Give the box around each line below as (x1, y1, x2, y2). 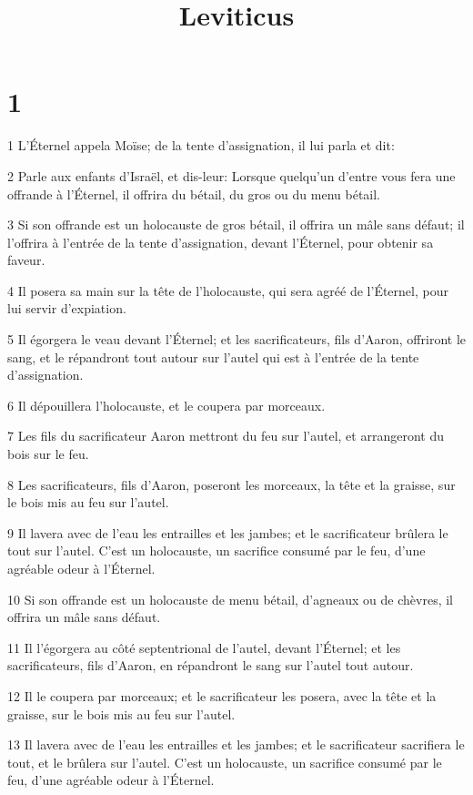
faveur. (7, 250, 45, 270)
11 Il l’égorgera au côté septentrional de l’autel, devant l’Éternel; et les (7, 637, 401, 657)
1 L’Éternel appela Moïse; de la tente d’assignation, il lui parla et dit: (7, 136, 395, 155)
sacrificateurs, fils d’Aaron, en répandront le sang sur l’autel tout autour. (7, 656, 414, 675)
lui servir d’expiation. (7, 299, 126, 318)
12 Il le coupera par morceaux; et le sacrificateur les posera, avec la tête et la (7, 686, 437, 705)
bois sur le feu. (7, 444, 89, 464)
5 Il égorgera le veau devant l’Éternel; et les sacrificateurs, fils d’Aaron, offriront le (7, 330, 467, 349)
